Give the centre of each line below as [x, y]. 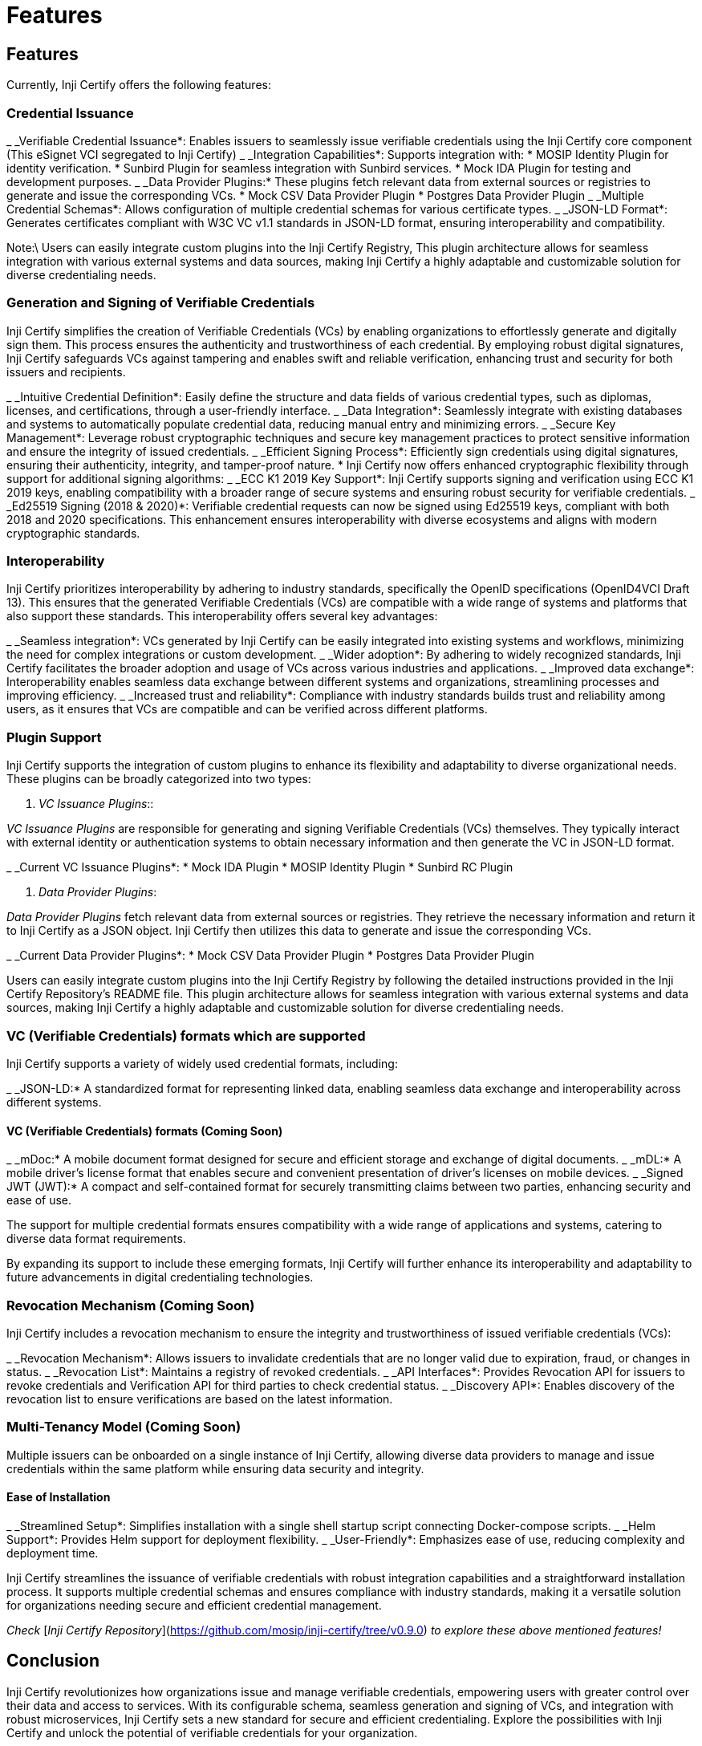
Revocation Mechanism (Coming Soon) [131, 1305]
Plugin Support [54, 737]
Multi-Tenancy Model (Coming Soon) [124, 1427]
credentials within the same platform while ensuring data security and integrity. [215, 1468]
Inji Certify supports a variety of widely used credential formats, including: [202, 1063]
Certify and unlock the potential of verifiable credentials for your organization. [212, 1732]
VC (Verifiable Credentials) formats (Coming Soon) [145, 1131]
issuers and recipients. [66, 372]
